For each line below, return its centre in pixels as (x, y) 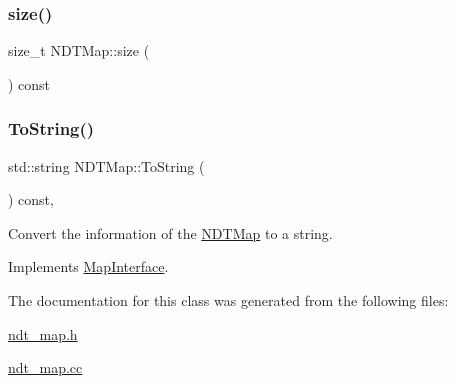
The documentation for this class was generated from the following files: (228, 300)
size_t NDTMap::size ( (79, 50)
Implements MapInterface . (88, 266)
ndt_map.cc (45, 367)
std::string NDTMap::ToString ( (106, 165)
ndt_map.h (43, 333)
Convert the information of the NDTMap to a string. (170, 232)
